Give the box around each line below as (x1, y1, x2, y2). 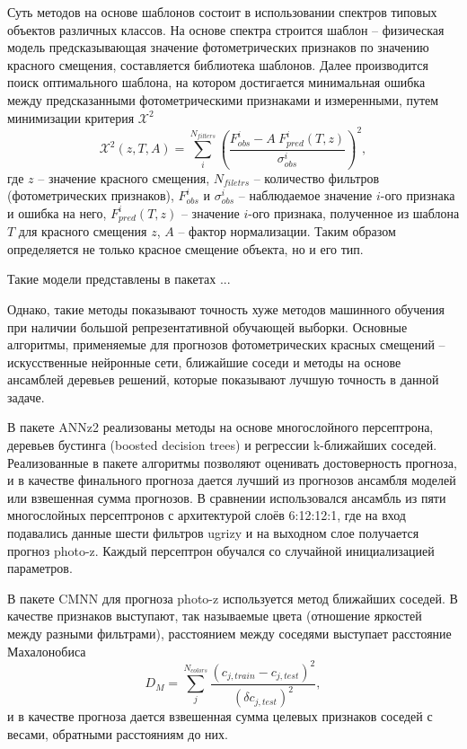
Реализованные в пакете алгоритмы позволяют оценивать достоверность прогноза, (7, 453, 457, 471)
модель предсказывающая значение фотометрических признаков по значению (7, 38, 429, 57)
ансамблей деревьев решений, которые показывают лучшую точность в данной (7, 370, 439, 389)
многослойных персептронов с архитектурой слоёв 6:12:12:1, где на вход (7, 506, 406, 524)
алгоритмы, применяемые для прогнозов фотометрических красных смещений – (7, 335, 445, 354)
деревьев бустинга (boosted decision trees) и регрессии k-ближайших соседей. (7, 436, 437, 454)
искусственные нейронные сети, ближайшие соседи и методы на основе (7, 352, 401, 371)
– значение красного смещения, (38, 168, 210, 187)
